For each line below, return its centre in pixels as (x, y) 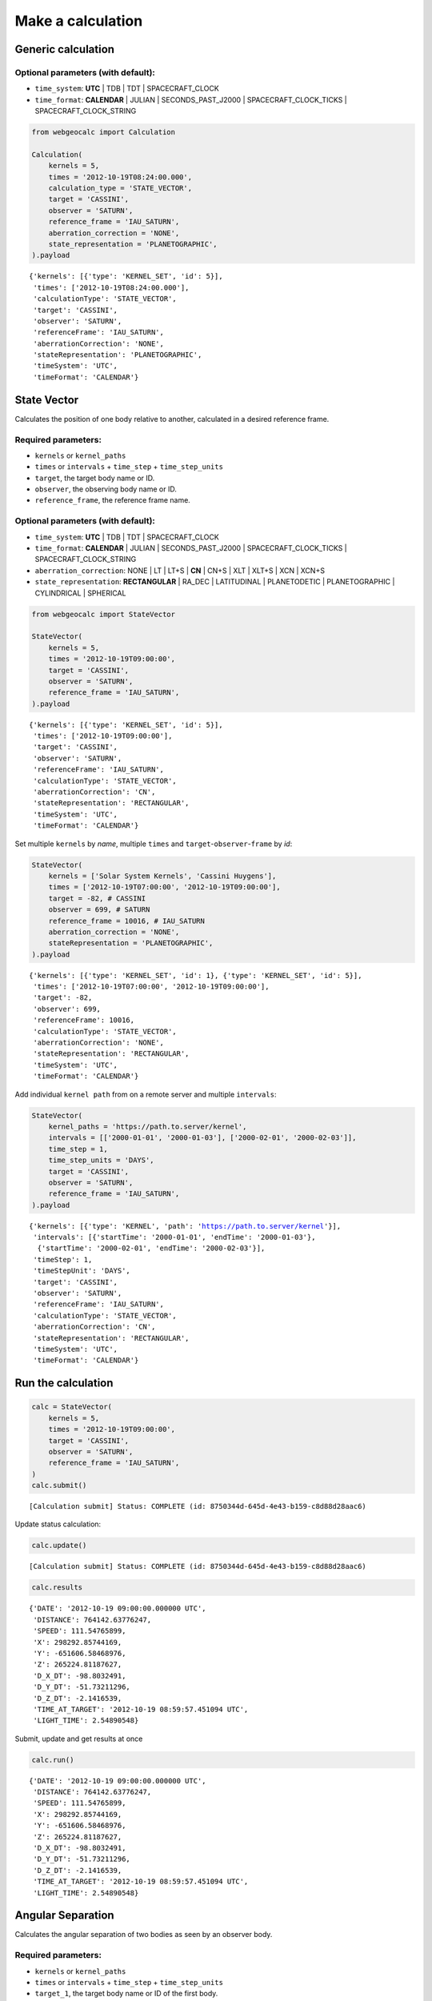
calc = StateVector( (72, 1407)
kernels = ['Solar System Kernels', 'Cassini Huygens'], (162, 876)
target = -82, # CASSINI (97, 898)
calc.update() (59, 1546)
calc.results (57, 1588)
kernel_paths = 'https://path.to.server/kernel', (148, 1126)
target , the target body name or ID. (95, 478)
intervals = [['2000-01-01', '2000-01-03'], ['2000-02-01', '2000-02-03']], (202, 1138)
